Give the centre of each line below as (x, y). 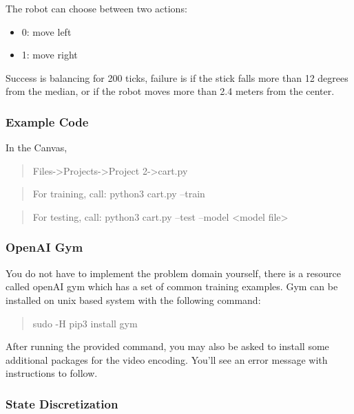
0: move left (46, 31)
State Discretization (62, 403)
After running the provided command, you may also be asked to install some (167, 346)
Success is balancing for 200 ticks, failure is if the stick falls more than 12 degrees (177, 77)
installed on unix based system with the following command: (133, 299)
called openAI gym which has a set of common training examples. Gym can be (172, 286)
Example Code (47, 121)
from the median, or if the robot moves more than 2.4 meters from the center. (170, 91)
